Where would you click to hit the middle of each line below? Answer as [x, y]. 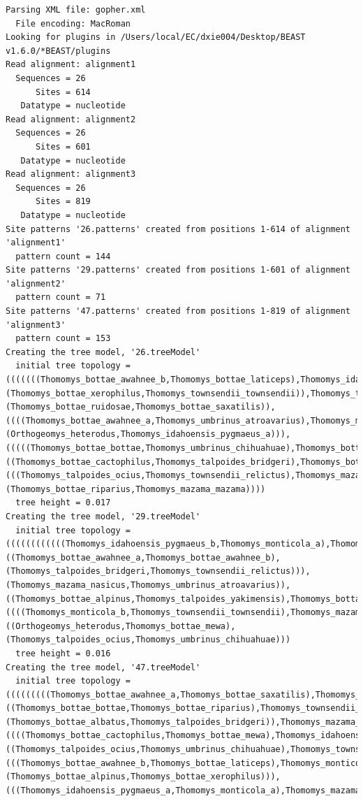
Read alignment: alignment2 [71, 119]
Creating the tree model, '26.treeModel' [103, 352]
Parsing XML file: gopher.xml [76, 10]
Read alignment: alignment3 [71, 174]
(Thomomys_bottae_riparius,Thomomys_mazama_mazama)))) [136, 489]
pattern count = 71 [61, 297]
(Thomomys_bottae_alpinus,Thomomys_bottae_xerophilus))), [143, 777]
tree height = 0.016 [63, 653]
